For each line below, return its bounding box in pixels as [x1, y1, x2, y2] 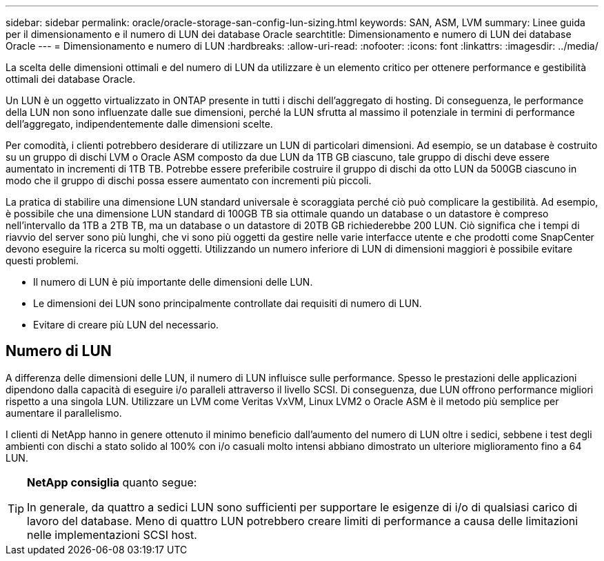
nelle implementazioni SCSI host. [27, 527, 197, 542]
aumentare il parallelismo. [6, 406, 122, 419]
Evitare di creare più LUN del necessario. [33, 319, 219, 331]
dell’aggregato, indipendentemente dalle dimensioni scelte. [6, 118, 273, 130]
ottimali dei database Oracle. [6, 73, 136, 85]
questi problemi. [6, 255, 79, 266]
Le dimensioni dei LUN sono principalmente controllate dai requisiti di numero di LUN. [33, 297, 422, 309]
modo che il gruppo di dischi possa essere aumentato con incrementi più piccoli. [6, 175, 372, 186]
